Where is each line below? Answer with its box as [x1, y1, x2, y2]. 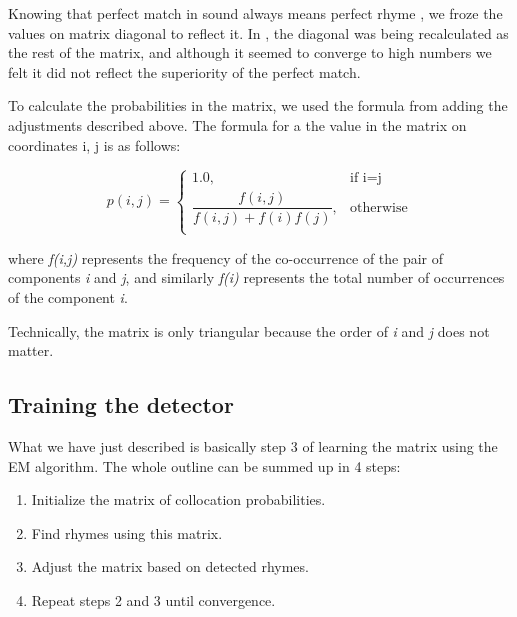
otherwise [350, 200, 408, 215]
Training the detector [8, 389, 234, 420]
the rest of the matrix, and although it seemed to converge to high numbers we [8, 42, 492, 63]
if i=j [350, 171, 382, 186]
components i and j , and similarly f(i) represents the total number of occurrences [8, 267, 505, 288]
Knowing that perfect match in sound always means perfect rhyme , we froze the [8, 3, 503, 23]
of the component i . [8, 286, 128, 307]
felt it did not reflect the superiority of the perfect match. [8, 61, 361, 82]
